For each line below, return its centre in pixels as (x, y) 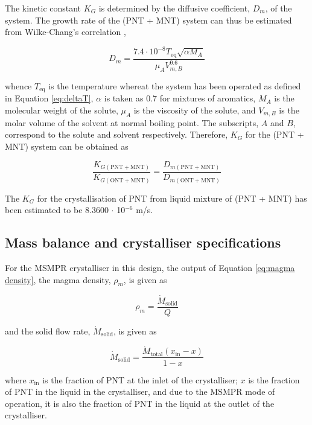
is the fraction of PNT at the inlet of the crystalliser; (140, 379)
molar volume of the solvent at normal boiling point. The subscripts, (132, 122)
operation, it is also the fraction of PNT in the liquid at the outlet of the (140, 403)
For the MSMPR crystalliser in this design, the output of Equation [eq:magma (150, 267)
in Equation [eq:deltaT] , (49, 98)
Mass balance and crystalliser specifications (143, 242)
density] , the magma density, (58, 279)
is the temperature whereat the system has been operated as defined (175, 85)
